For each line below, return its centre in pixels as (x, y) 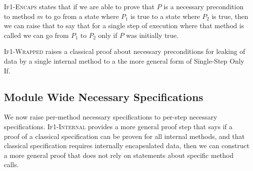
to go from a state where (82, 16)
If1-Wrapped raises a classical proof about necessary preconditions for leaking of (125, 51)
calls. (11, 164)
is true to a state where (165, 16)
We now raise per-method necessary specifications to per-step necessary (111, 117)
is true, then (230, 16)
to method (19, 16)
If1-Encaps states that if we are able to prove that (79, 6)
